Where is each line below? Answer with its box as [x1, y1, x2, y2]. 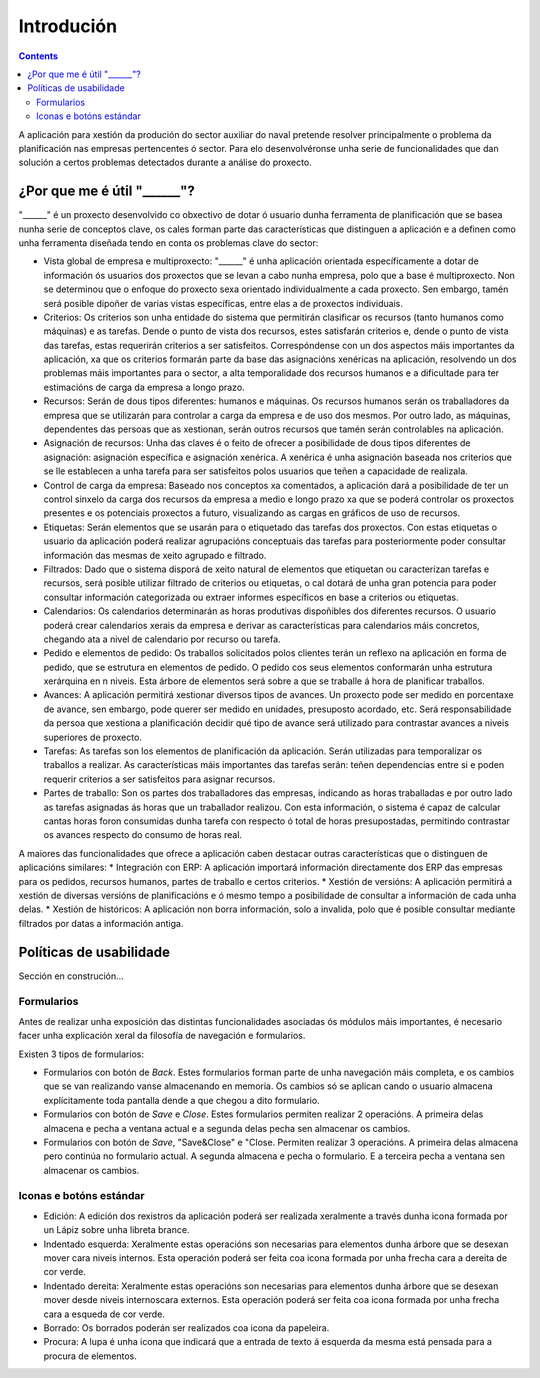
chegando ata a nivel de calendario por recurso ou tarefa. [43, 633, 281, 645]
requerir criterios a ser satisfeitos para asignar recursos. [43, 773, 275, 785]
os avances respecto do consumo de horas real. [43, 829, 243, 841]
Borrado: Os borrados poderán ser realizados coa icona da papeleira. [43, 1321, 330, 1334]
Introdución [18, 15, 118, 37]
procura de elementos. [43, 1350, 137, 1362]
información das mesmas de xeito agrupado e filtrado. [43, 549, 267, 561]
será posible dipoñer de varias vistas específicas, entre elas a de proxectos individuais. [43, 297, 404, 309]
